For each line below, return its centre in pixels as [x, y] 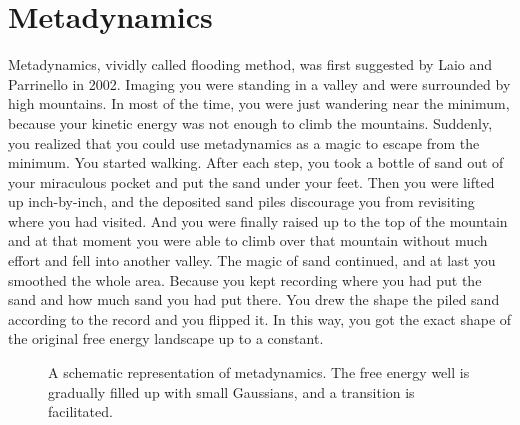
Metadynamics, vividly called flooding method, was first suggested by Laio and [250, 64]
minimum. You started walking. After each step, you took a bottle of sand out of [256, 162]
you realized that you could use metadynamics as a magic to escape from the [244, 142]
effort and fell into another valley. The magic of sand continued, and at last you [252, 260]
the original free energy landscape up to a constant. [166, 338]
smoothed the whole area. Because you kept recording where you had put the [245, 279]
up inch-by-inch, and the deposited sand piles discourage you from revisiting [241, 201]
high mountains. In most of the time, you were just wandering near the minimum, [259, 103]
